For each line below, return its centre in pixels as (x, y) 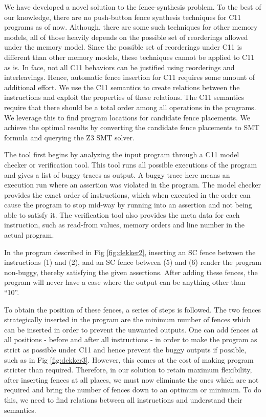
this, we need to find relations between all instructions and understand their (123, 399)
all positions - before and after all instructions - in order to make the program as (131, 339)
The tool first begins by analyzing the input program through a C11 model (122, 154)
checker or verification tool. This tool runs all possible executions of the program (131, 164)
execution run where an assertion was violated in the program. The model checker (133, 185)
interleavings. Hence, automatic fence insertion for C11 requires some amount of (130, 77)
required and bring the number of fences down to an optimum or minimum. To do (133, 390)
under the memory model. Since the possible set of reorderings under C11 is (123, 47)
